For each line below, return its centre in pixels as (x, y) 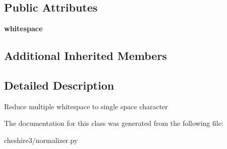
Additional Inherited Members (86, 56)
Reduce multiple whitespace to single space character (86, 106)
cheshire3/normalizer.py (41, 140)
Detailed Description (59, 85)
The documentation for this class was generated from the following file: (114, 123)
